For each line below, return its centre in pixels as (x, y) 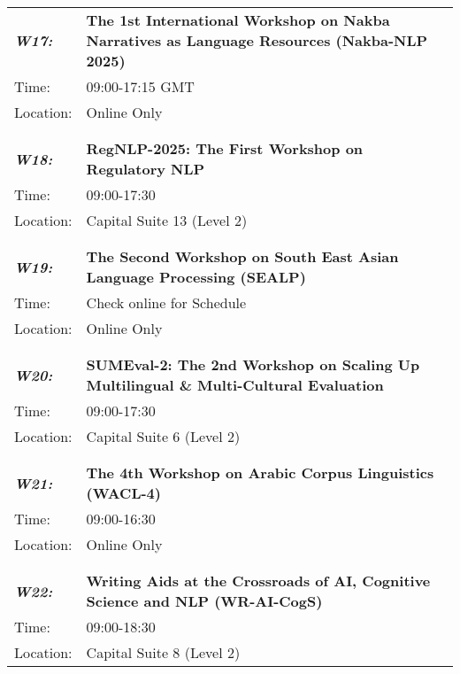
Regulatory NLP (146, 169)
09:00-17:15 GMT (140, 86)
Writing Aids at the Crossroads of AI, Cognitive (258, 581)
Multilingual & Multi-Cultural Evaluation (235, 385)
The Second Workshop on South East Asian (242, 256)
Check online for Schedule (166, 302)
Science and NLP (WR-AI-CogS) (204, 601)
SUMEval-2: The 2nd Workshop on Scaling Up (253, 364)
